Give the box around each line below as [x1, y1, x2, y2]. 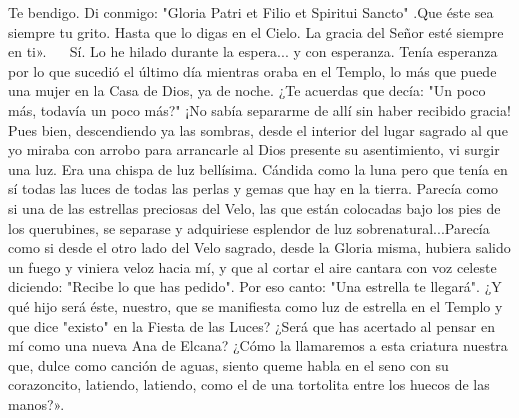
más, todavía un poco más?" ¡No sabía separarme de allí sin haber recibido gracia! [8, 99, 511, 120]
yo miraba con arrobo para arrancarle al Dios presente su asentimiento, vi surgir [8, 139, 500, 160]
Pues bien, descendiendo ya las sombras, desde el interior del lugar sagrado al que [8, 119, 508, 140]
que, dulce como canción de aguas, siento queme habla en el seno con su [8, 354, 449, 375]
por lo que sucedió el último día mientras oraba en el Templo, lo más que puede [8, 60, 497, 81]
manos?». [8, 393, 65, 414]
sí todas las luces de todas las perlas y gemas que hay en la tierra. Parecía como [8, 178, 499, 199]
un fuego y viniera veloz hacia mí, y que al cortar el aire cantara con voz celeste [8, 256, 497, 277]
